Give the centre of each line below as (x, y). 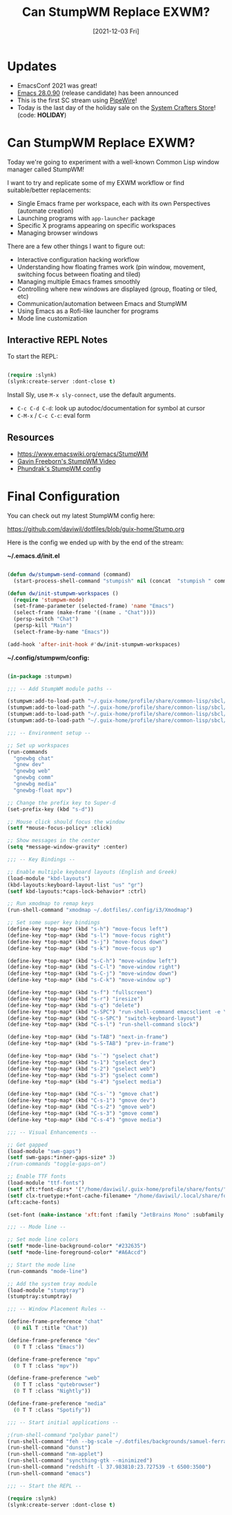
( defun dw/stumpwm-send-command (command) (69, 574)
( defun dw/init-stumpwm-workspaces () (63, 593)
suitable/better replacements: (49, 190)
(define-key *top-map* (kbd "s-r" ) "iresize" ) (75, 999)
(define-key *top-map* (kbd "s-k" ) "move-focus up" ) (85, 948)
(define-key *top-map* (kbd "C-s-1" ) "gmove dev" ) (81, 1100)
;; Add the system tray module (52, 1284)
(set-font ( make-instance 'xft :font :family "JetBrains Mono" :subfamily (116, 1214)
